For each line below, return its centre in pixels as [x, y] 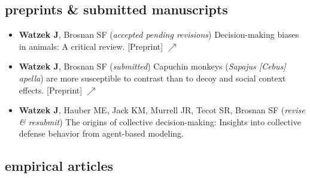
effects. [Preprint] [51, 90]
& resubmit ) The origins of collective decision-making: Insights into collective [160, 121]
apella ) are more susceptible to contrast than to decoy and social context [152, 78]
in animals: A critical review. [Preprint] [91, 46]
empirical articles [59, 166]
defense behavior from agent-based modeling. [101, 133]
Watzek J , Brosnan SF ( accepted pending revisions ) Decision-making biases [159, 34]
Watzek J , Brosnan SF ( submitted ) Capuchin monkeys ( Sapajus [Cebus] [152, 66]
